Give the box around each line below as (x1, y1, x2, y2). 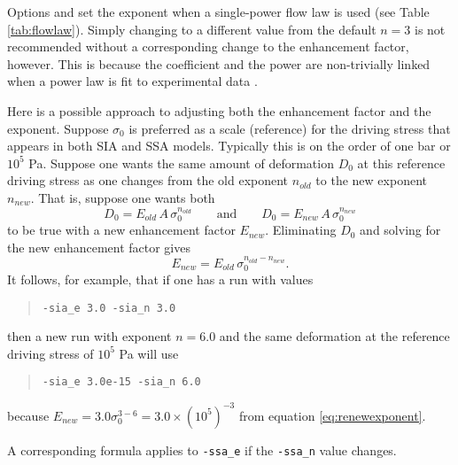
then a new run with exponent (7, 327, 172, 345)
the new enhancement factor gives (7, 237, 190, 256)
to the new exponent (315, 171, 427, 190)
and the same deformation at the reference (219, 327, 450, 345)
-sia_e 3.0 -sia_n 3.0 (42, 301, 176, 314)
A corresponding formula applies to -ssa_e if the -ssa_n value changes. (7, 440, 397, 459)
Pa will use (119, 344, 179, 362)
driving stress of (7, 344, 94, 362)
